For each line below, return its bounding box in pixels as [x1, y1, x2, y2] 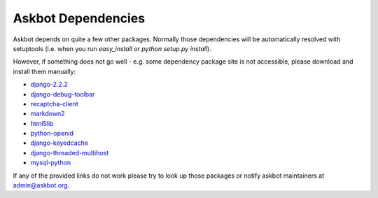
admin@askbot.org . [13, 181, 70, 190]
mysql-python [30, 158, 71, 167]
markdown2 [30, 109, 65, 118]
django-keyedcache [30, 139, 89, 147]
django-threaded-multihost [30, 148, 109, 157]
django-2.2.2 [30, 80, 68, 89]
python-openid [30, 129, 73, 138]
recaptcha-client [30, 99, 78, 108]
